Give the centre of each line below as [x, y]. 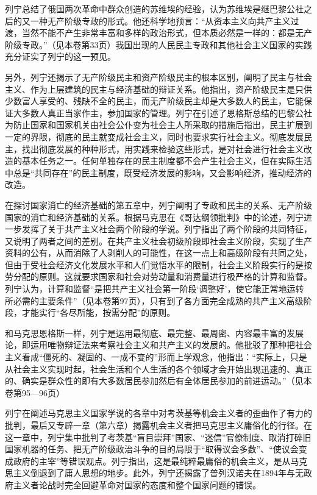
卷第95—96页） [35, 392]
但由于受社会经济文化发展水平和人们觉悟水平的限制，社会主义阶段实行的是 [154, 264]
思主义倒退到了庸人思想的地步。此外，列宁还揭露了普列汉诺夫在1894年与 [150, 473]
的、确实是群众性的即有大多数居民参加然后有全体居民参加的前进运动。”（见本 [158, 381]
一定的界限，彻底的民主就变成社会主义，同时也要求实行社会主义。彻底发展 [154, 136]
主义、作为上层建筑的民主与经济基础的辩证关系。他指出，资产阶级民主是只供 [158, 89]
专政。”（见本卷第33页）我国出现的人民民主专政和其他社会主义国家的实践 [167, 44]
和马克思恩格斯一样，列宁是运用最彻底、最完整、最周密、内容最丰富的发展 [154, 333]
